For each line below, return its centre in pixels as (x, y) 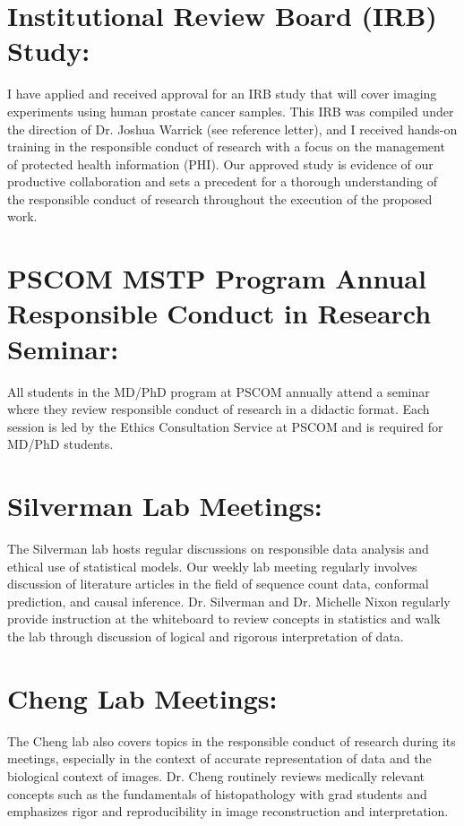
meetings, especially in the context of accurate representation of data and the (219, 758)
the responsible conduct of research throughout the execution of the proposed (220, 198)
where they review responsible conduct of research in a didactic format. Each (219, 409)
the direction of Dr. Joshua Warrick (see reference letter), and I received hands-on (232, 129)
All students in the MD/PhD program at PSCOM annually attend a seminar (219, 391)
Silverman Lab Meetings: (165, 506)
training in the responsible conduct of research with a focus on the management (226, 146)
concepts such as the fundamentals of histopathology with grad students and (217, 793)
